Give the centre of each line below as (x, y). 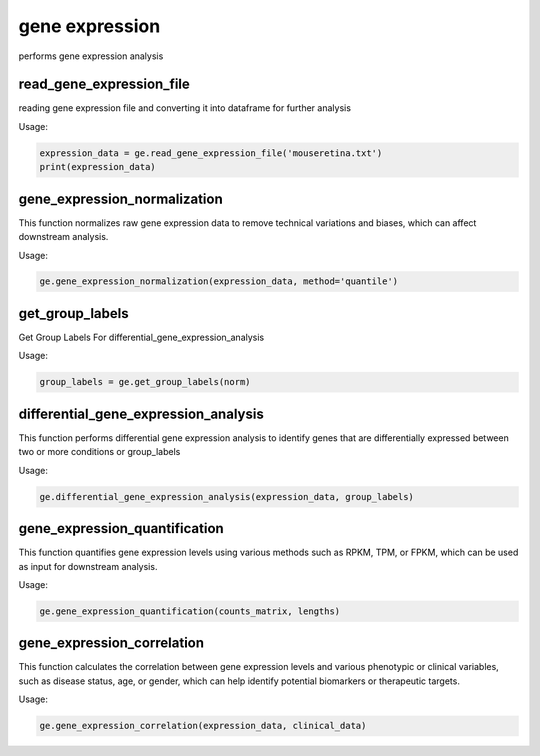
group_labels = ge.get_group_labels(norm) (145, 382)
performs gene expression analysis (91, 56)
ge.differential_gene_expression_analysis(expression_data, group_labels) (227, 496)
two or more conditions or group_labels (99, 452)
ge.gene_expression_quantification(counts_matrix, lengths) (190, 611)
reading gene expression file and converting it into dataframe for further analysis (185, 108)
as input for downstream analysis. (88, 566)
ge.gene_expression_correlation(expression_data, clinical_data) (203, 726)
